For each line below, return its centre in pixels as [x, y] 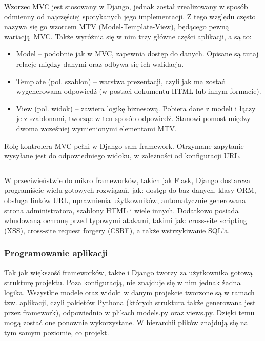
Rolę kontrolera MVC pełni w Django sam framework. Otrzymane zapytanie [124, 145]
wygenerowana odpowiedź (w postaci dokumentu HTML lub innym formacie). [139, 91]
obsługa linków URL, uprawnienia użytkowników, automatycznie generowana [125, 200]
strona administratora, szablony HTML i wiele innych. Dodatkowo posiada [121, 210]
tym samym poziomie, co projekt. [57, 333]
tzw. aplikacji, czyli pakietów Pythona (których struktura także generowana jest [130, 302]
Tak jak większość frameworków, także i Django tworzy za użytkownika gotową [128, 272]
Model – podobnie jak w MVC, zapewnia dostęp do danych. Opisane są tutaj [137, 54]
